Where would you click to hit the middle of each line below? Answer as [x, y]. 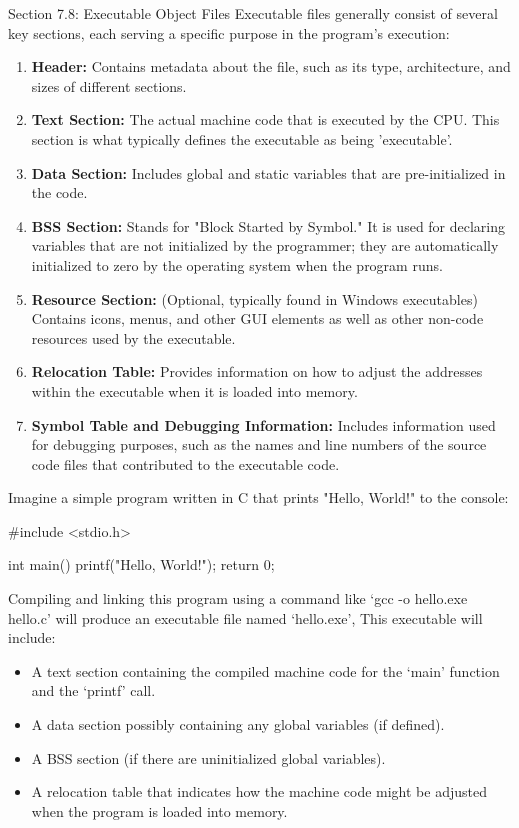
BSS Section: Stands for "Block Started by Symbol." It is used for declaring [268, 225]
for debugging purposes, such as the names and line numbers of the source [259, 444]
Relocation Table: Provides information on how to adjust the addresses [257, 371]
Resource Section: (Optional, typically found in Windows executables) [254, 298]
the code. [59, 192]
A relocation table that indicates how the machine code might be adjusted [259, 791]
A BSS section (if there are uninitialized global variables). [208, 757]
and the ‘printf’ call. [93, 690]
